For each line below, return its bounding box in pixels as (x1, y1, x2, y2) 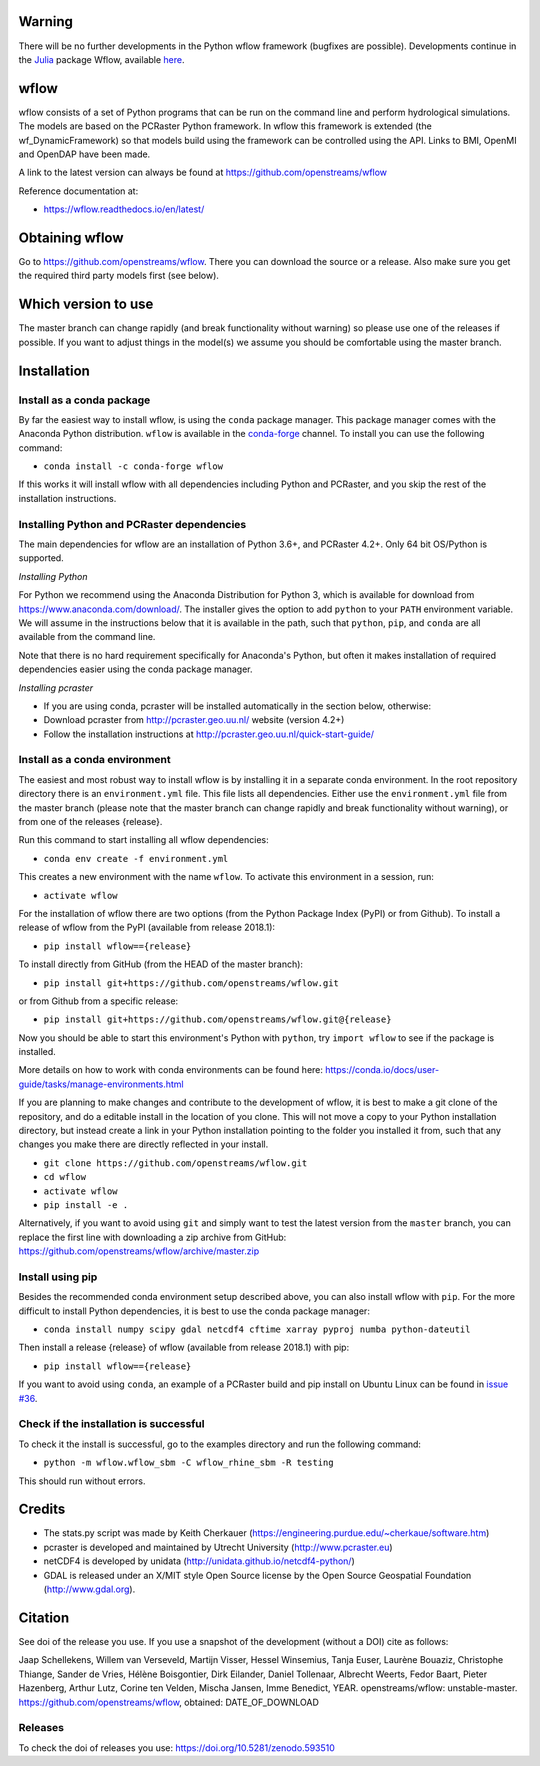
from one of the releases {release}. (18, 816, 163, 827)
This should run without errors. (18, 1475, 146, 1487)
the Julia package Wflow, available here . (18, 53, 185, 65)
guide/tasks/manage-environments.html (18, 1078, 184, 1090)
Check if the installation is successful (18, 1417, 205, 1431)
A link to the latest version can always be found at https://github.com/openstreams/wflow (18, 166, 388, 179)
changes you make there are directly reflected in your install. (18, 1138, 269, 1150)
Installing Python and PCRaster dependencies (18, 517, 247, 531)
